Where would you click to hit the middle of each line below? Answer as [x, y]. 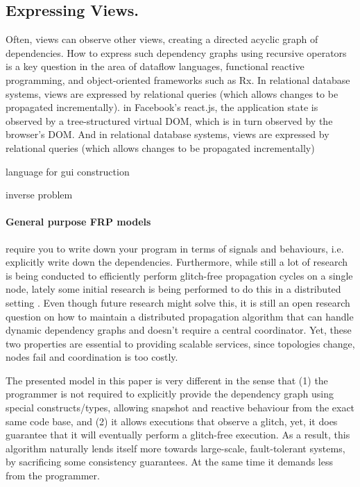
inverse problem [39, 195]
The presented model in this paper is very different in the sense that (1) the [167, 380]
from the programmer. [53, 476]
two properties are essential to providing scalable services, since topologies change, [180, 343]
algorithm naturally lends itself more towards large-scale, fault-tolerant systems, [175, 448]
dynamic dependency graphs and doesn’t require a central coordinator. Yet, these [179, 330]
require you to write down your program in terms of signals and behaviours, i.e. [175, 248]
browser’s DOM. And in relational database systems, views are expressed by [168, 134]
